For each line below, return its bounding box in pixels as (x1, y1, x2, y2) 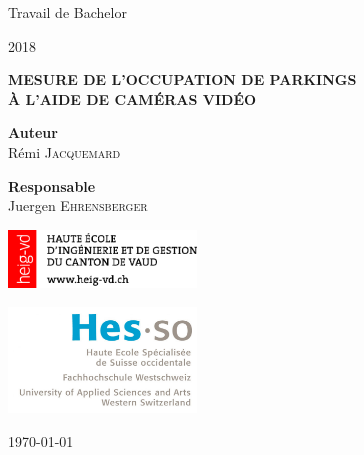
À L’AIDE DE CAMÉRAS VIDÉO (8, 88, 257, 109)
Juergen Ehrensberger (8, 195, 148, 216)
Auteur (8, 122, 58, 143)
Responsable (8, 175, 96, 196)
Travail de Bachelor (8, 2, 127, 22)
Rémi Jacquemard (8, 141, 121, 162)
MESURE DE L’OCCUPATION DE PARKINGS (8, 69, 357, 90)
